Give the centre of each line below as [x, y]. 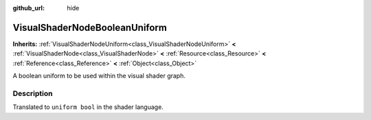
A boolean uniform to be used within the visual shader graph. [99, 76]
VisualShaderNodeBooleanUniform [90, 27]
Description [33, 93]
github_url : [29, 8]
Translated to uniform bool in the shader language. [88, 107]
